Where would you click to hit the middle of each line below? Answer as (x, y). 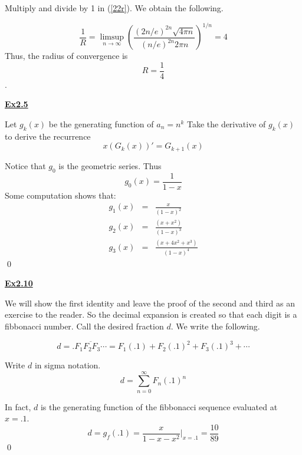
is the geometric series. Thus (110, 165)
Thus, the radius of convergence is (66, 56)
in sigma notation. (68, 365)
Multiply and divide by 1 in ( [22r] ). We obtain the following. (114, 8)
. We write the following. (215, 326)
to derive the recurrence (48, 136)
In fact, (18, 406)
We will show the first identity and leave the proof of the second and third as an (150, 303)
